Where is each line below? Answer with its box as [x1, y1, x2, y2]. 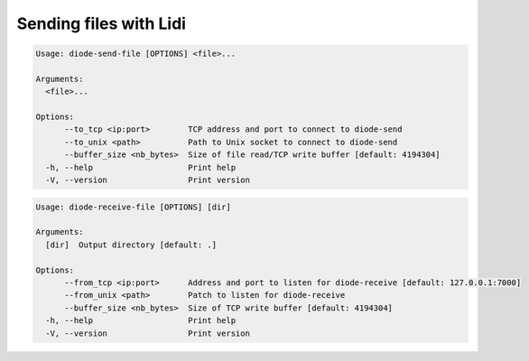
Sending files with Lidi [16, 14, 187, 33]
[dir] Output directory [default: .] [45, 239, 217, 250]
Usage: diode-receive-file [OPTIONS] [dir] [35, 201, 232, 212]
